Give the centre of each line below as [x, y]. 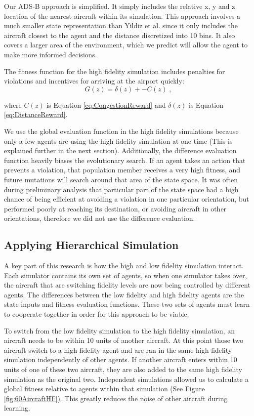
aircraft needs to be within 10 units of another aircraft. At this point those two [124, 340]
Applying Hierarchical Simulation [91, 245]
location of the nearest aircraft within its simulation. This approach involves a [122, 16]
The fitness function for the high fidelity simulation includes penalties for [115, 71]
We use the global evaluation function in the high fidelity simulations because [121, 131]
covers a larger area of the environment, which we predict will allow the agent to [126, 45]
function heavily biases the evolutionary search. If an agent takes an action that [125, 160]
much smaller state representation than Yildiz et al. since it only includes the [121, 25]
